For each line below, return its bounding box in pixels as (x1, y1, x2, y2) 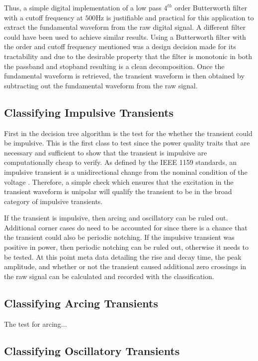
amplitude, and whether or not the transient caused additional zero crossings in (4, 261, 247, 272)
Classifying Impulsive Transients (4, 104, 174, 120)
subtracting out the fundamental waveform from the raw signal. (4, 80, 198, 90)
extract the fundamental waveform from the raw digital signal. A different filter (4, 22, 246, 32)
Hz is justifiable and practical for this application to (95, 12, 254, 22)
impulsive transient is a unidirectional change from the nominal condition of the (4, 166, 248, 177)
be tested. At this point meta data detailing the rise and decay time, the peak (4, 251, 242, 262)
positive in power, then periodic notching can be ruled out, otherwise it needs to (4, 242, 249, 252)
